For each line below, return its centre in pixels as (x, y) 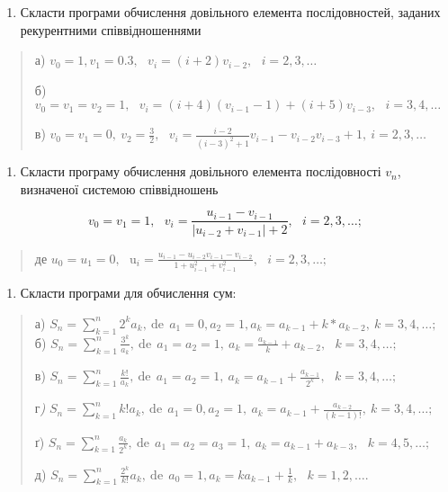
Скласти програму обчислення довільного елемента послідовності (201, 171)
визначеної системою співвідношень (119, 188)
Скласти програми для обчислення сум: (128, 293)
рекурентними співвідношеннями (111, 29)
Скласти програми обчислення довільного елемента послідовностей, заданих (230, 12)
